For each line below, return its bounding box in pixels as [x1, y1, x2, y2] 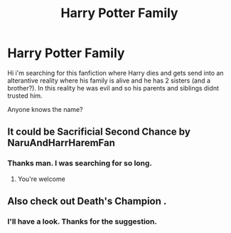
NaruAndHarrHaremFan [7, 137, 116, 149]
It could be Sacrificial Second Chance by [7, 126, 190, 138]
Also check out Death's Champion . [7, 195, 167, 207]
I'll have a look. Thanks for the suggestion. [7, 216, 158, 226]
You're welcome [17, 175, 65, 183]
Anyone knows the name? [7, 105, 83, 113]
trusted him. [7, 91, 43, 100]
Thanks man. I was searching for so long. [7, 158, 153, 168]
